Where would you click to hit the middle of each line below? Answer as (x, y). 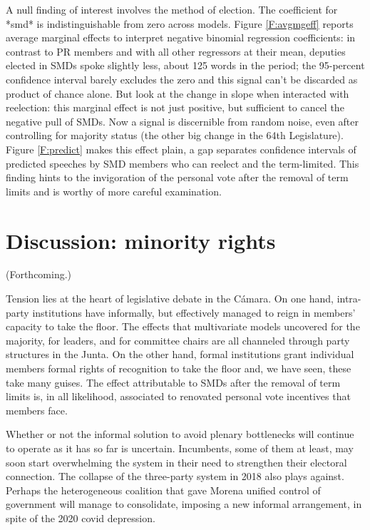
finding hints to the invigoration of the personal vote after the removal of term (177, 177)
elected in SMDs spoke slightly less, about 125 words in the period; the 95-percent (185, 65)
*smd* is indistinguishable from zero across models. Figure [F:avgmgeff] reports (180, 23)
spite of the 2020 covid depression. (81, 518)
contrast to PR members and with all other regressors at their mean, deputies (176, 51)
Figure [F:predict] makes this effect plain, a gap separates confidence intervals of (181, 149)
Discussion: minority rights (141, 240)
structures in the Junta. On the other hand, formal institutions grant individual (180, 354)
